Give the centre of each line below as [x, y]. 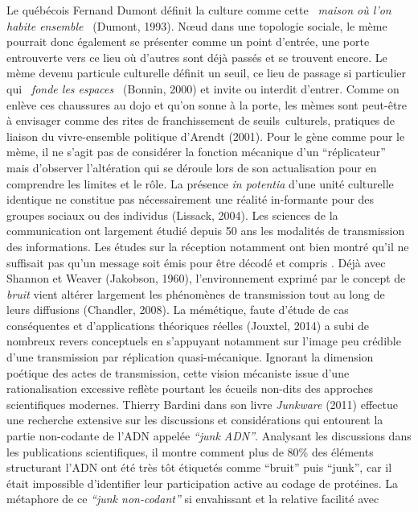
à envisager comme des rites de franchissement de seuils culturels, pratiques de [201, 120]
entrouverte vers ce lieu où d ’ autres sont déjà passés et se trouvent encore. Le [197, 57]
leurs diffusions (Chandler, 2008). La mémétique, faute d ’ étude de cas [178, 310]
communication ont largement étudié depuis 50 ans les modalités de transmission [206, 231]
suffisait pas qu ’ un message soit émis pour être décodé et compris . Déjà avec [196, 262]
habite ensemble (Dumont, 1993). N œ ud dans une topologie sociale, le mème [197, 25]
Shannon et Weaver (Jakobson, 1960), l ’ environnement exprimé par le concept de [206, 278]
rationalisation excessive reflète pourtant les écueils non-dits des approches [190, 388]
